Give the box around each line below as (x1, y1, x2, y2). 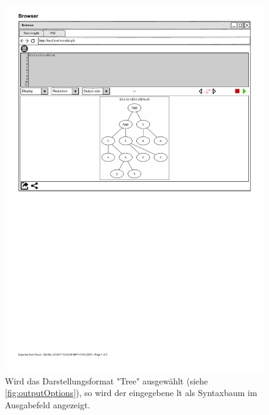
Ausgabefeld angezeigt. (5, 398, 90, 411)
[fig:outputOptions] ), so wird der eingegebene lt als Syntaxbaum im (5, 386, 257, 399)
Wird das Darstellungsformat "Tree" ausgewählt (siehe (5, 374, 208, 387)
